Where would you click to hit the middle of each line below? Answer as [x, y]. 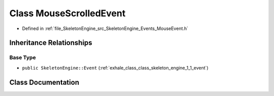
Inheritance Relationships [51, 43]
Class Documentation [44, 82]
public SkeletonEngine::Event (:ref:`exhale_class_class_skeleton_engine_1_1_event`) [115, 68]
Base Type [23, 57]
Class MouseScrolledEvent [67, 13]
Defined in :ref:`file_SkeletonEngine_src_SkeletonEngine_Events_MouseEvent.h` [105, 28]
